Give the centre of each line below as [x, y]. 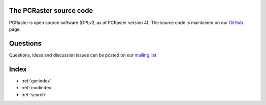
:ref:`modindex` [37, 88]
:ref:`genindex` [36, 80]
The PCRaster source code [51, 11]
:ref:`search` [34, 94]
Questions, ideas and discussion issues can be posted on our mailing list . [83, 55]
